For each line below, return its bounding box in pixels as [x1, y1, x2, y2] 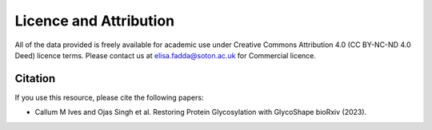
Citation [14, 72, 56, 85]
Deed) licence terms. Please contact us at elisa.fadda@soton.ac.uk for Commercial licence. [14, 50, 316, 60]
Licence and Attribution [14, 12, 175, 30]
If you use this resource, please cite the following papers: [14, 93, 204, 102]
